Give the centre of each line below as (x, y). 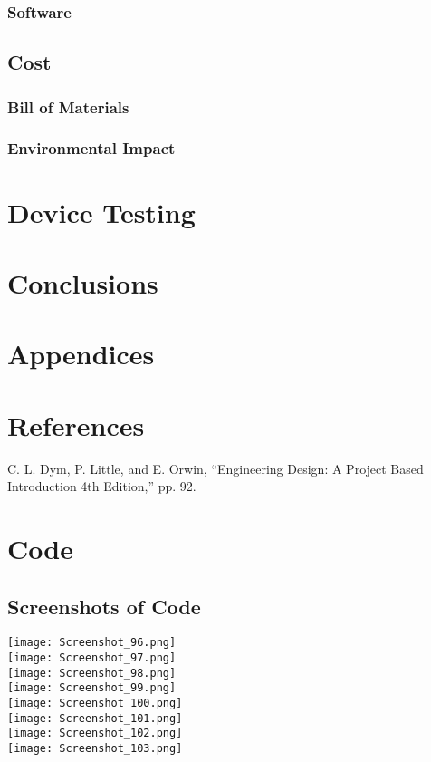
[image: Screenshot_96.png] (92, 643)
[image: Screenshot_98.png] (92, 673)
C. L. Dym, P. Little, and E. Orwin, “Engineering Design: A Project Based (215, 468)
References (76, 424)
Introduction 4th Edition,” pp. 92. (102, 486)
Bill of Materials (68, 106)
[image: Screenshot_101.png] (95, 718)
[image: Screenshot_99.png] (92, 688)
